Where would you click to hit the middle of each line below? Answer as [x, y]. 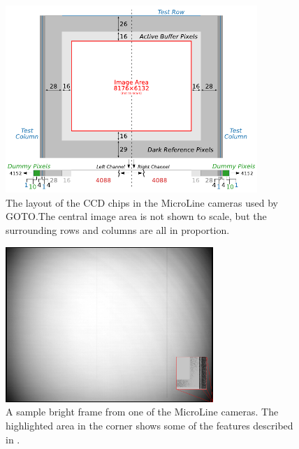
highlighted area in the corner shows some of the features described [149, 426]
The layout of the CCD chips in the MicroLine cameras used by [142, 202]
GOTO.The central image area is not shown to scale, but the [136, 216]
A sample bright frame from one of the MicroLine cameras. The [142, 412]
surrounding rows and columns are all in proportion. [118, 230]
